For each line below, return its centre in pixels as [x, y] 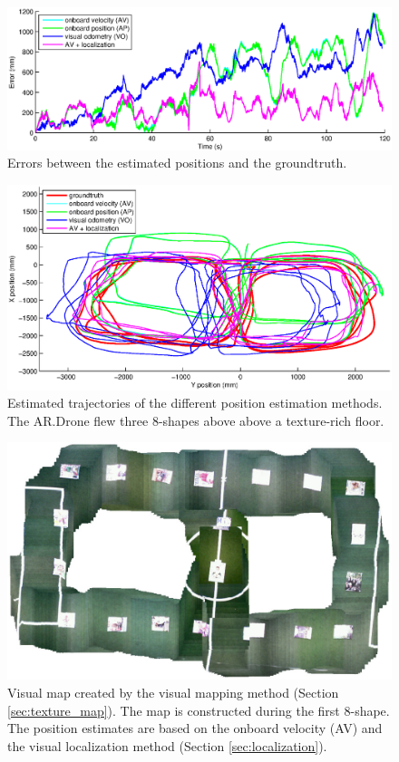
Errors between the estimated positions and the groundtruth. [177, 163]
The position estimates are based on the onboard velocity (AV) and [195, 728]
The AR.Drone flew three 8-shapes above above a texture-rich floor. [196, 420]
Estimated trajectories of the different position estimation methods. [195, 403]
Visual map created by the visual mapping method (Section [173, 693]
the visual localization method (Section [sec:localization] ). [167, 745]
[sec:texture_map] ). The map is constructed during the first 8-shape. [199, 710]
